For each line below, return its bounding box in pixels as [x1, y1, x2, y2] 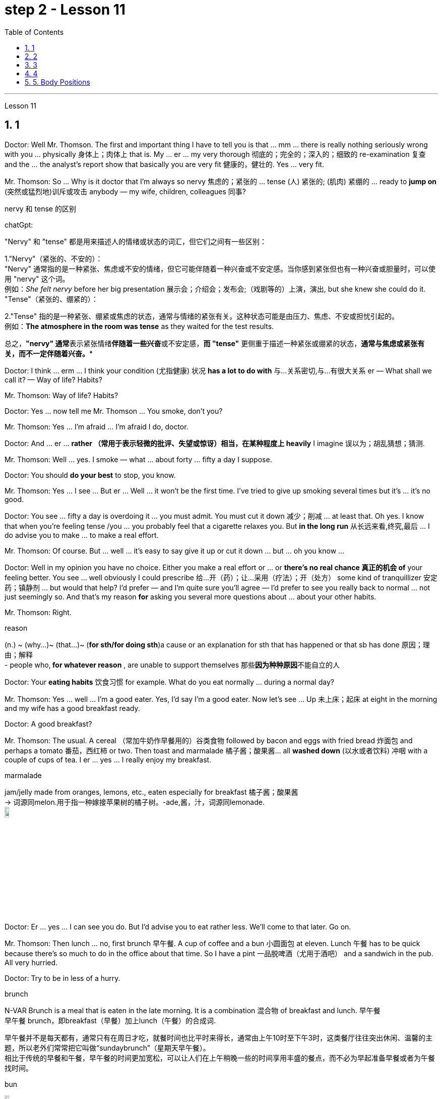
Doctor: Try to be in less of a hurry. [5, 973, 120, 982]
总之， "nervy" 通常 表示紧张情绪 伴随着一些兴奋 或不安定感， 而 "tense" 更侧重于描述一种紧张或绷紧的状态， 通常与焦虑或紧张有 [5, 339, 425, 348]
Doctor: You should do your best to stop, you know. [5, 470, 176, 479]
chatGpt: [5, 220, 33, 229]
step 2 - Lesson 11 [5, 1, 125, 18]
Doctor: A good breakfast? [5, 719, 92, 728]
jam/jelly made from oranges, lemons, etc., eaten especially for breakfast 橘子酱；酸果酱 [5, 787, 298, 796]
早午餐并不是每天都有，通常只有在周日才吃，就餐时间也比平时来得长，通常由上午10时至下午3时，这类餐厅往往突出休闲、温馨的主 [5, 1033, 433, 1042]
